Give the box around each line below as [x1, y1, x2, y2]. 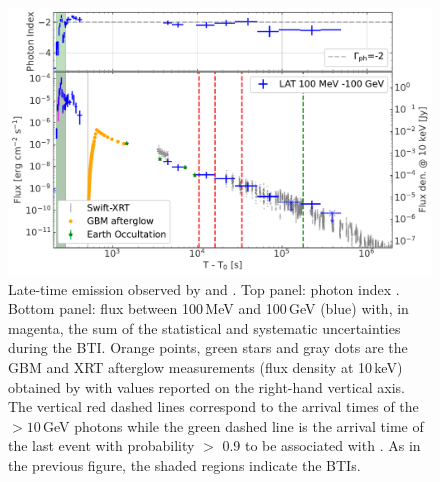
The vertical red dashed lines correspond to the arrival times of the [8, 396, 419, 417]
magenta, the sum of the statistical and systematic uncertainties [8, 317, 401, 338]
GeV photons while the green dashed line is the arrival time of [42, 415, 424, 436]
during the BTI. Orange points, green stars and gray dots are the [8, 337, 408, 358]
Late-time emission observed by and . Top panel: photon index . [8, 278, 400, 299]
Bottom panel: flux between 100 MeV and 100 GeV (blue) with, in [8, 298, 409, 319]
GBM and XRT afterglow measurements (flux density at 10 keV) [8, 357, 403, 378]
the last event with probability [8, 435, 195, 456]
